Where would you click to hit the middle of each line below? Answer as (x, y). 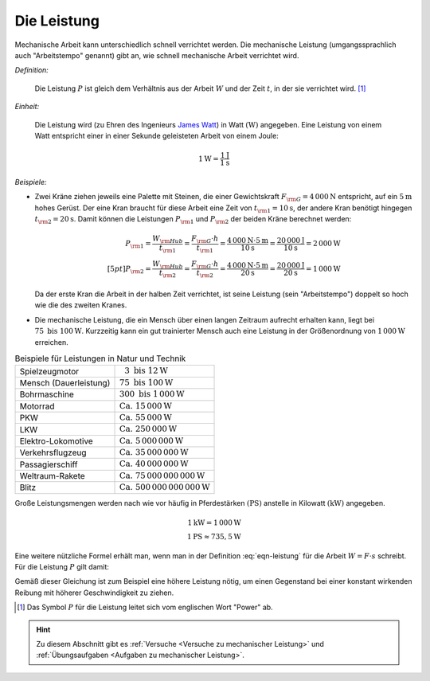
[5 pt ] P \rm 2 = (129, 269)
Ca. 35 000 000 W (154, 452)
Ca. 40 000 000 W (154, 464)
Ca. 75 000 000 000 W (162, 476)
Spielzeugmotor (49, 371)
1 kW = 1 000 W (215, 522)
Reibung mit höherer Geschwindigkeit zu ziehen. (94, 593)
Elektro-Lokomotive (56, 440)
